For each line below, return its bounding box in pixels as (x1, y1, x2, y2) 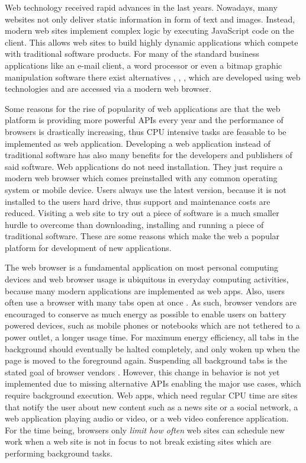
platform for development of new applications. (5, 241, 172, 253)
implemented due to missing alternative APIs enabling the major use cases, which (5, 377, 301, 390)
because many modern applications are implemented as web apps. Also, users (5, 284, 285, 297)
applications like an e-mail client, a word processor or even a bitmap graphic (5, 59, 282, 71)
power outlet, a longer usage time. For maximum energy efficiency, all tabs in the (5, 331, 299, 343)
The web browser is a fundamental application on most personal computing (5, 261, 279, 274)
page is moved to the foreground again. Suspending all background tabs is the (5, 354, 287, 366)
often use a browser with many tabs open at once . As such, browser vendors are (5, 296, 297, 308)
